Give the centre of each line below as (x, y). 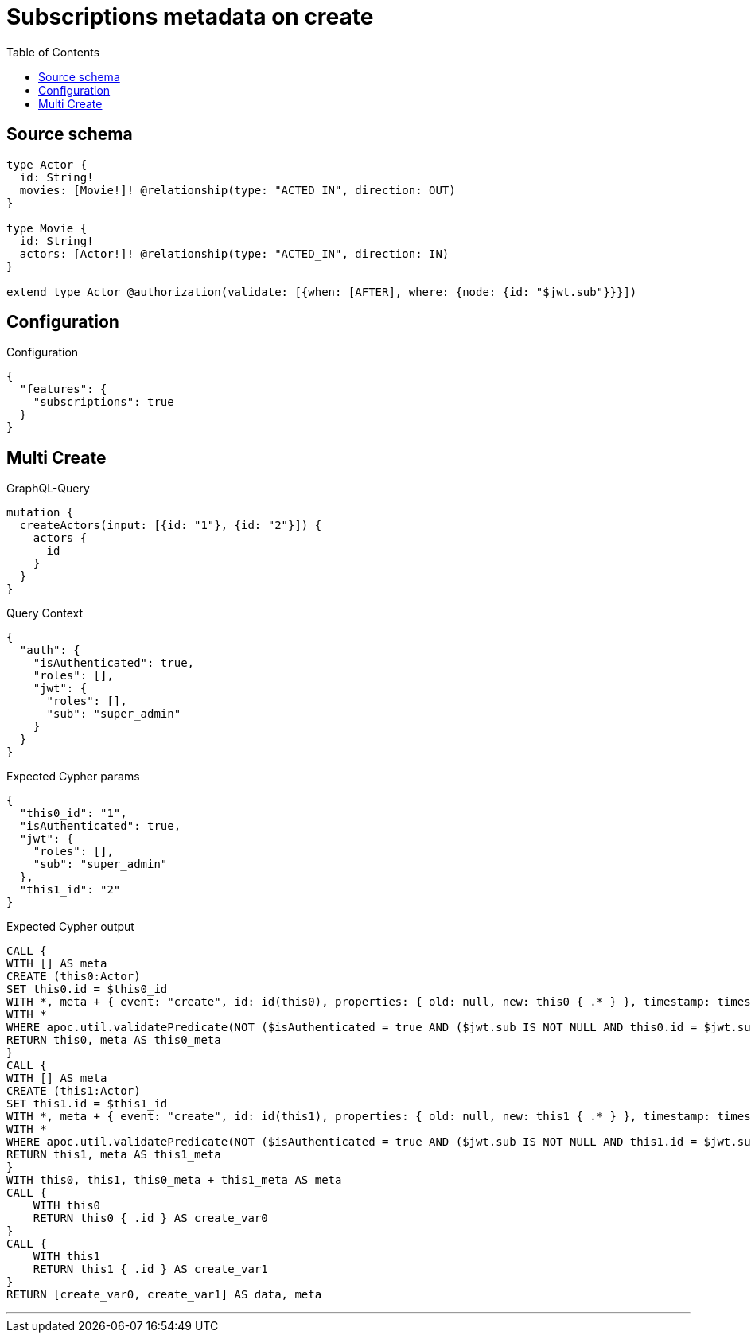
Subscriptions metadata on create (190, 17)
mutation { (40, 513)
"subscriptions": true (103, 402)
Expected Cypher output (70, 927)
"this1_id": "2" (70, 890)
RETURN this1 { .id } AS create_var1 (150, 1269)
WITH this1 (67, 1257)
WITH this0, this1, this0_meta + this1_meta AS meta (174, 1180)
